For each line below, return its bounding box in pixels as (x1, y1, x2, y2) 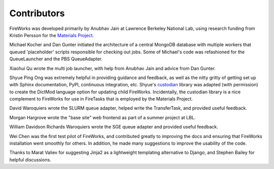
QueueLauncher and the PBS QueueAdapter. (9, 56, 102, 62)
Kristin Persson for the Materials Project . (9, 32, 94, 38)
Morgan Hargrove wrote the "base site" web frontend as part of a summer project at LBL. (9, 114, 196, 120)
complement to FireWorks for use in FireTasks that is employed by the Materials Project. (9, 96, 193, 102)
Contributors (9, 8, 65, 19)
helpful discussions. (9, 156, 52, 162)
